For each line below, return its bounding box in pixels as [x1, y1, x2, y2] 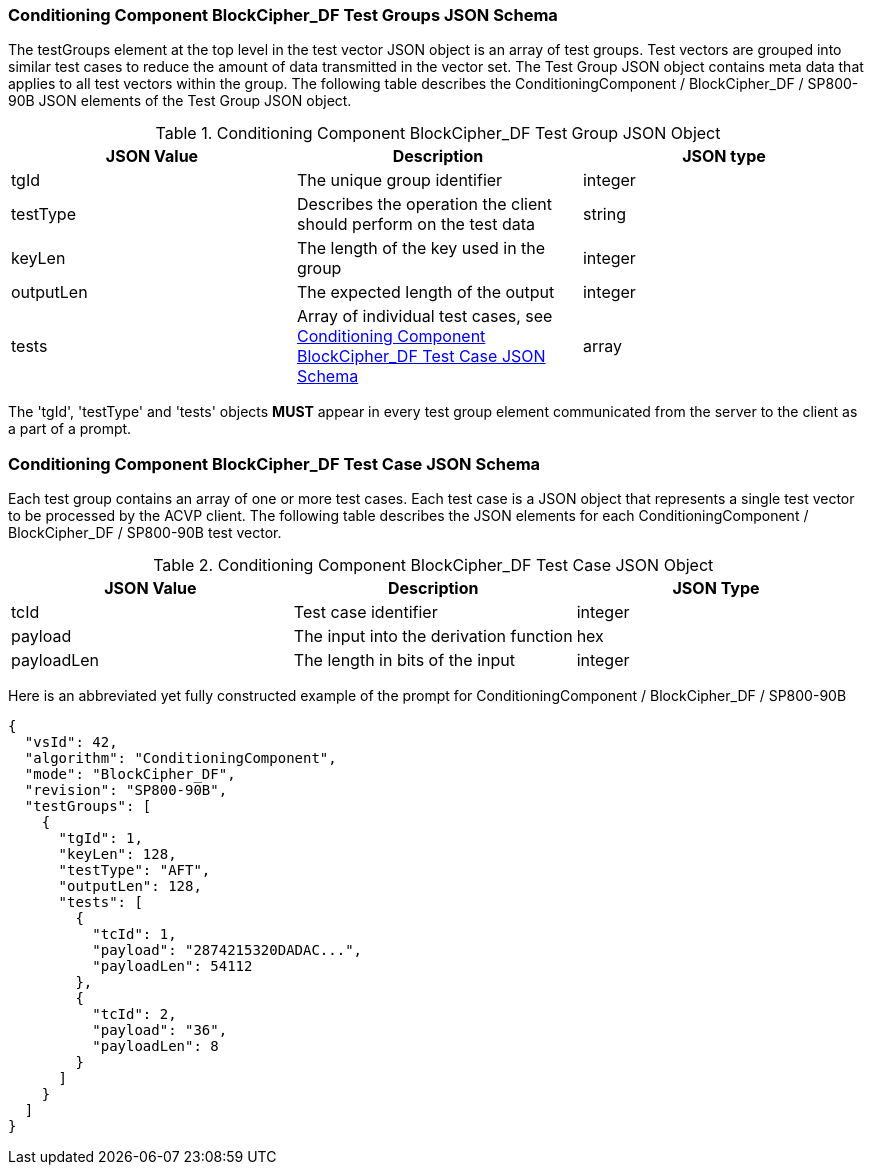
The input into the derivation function [293, 626, 573, 647]
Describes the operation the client [296, 194, 552, 215]
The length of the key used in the [296, 238, 546, 259]
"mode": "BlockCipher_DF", [24, 766, 236, 783]
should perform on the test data [296, 214, 536, 235]
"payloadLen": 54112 [92, 958, 253, 975]
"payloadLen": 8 [92, 1038, 219, 1055]
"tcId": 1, [92, 926, 177, 943]
